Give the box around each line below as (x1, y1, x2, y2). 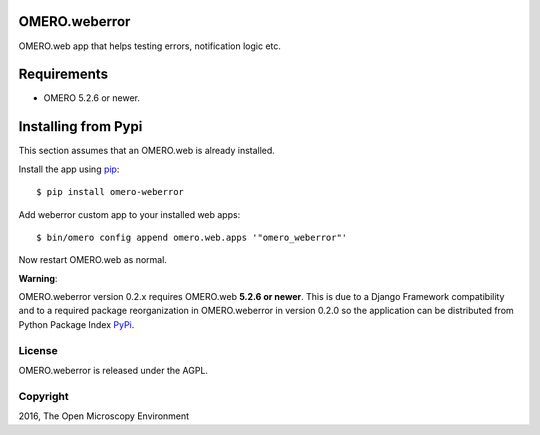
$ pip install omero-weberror (36, 186, 185, 198)
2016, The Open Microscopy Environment (18, 410, 190, 422)
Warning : (18, 272, 58, 284)
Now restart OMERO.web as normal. (18, 254, 167, 266)
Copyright (18, 389, 69, 403)
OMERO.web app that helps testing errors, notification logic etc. (18, 40, 282, 52)
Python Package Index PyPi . (18, 318, 135, 330)
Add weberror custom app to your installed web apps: (18, 208, 241, 220)
